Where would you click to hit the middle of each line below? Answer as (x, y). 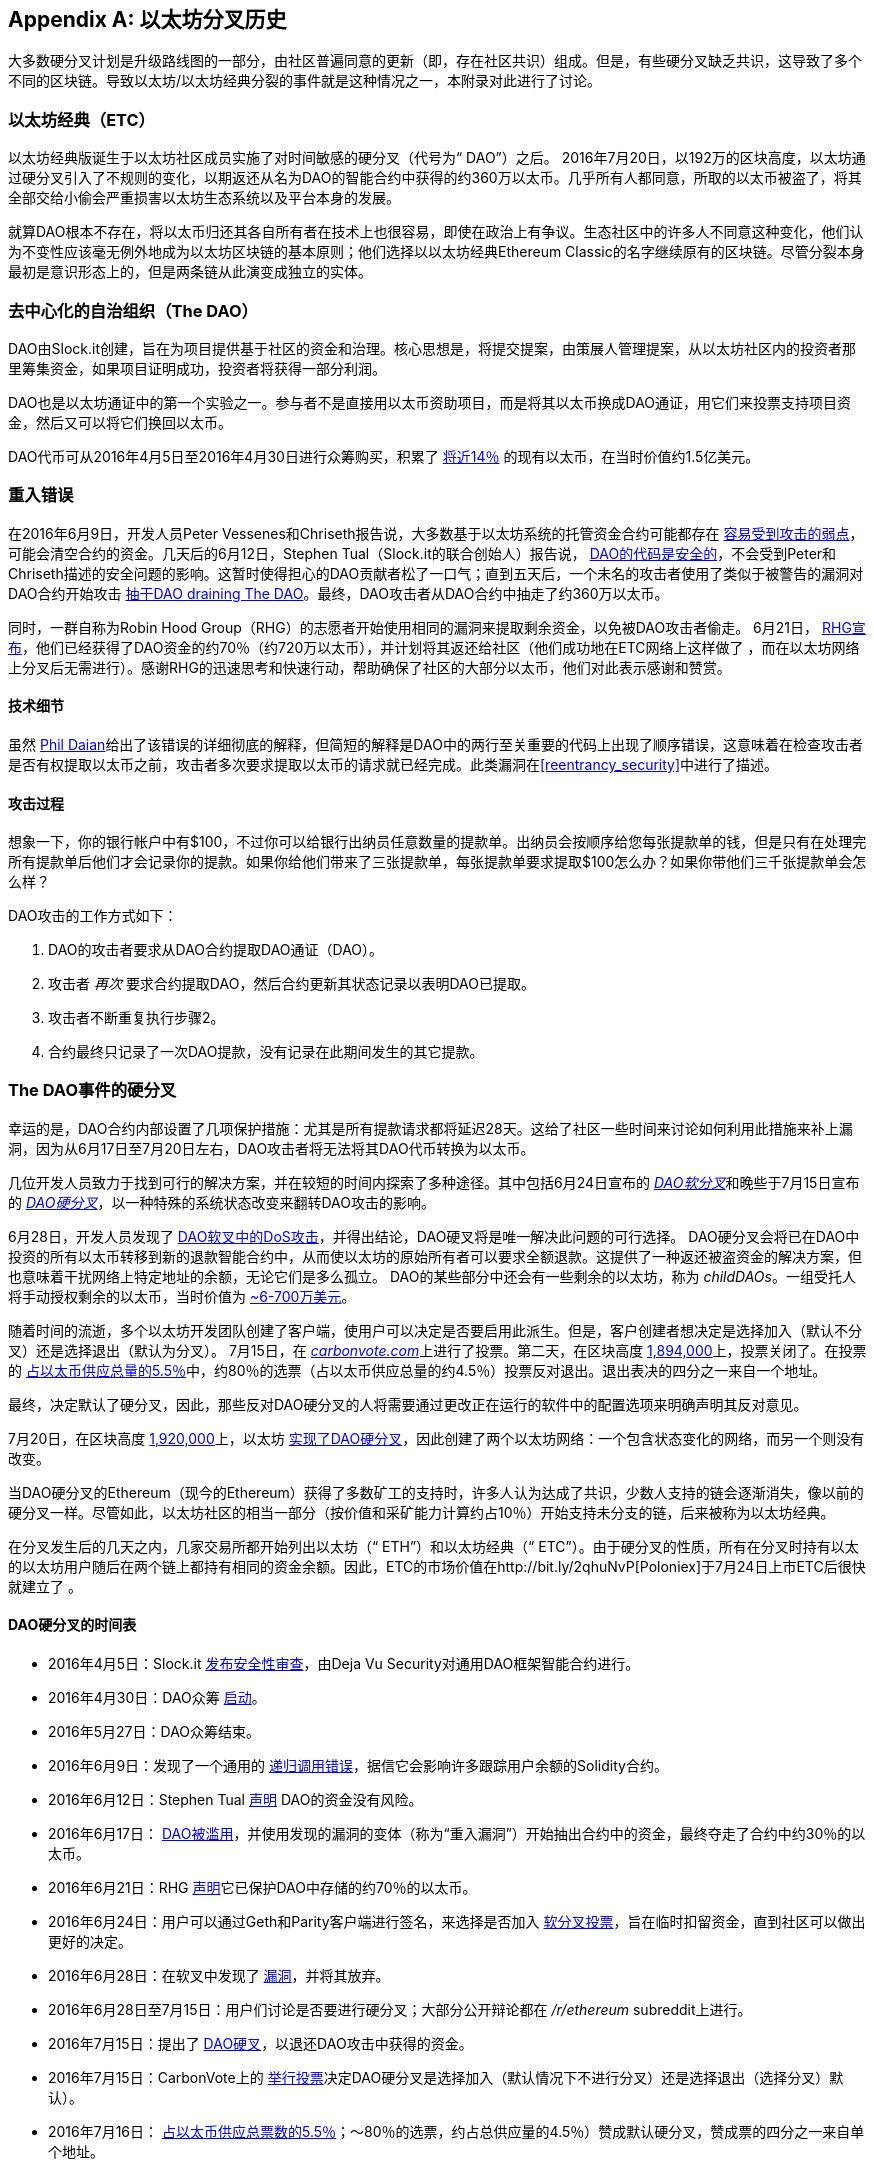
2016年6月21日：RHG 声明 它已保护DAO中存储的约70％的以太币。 (262, 1888)
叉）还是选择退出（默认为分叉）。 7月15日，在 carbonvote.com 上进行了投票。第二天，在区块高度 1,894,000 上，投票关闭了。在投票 (437, 1350)
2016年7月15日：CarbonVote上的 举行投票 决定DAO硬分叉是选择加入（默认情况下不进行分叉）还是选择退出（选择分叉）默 (446, 2078)
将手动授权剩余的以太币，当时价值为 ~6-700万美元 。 (182, 1296)
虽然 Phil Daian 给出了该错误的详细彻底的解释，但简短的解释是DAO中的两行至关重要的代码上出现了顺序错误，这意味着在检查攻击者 (435, 744)
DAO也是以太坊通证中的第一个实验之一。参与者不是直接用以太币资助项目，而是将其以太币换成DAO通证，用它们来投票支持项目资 (430, 402)
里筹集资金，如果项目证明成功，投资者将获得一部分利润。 (197, 368)
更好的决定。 (90, 1942)
